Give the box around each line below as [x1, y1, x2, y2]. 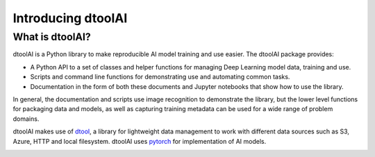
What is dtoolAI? [12, 31, 92, 43]
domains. [12, 115, 40, 123]
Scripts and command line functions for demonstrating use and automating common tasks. [30, 73, 290, 81]
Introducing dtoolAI [12, 10, 128, 26]
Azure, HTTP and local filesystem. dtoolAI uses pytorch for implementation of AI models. [12, 137, 267, 145]
